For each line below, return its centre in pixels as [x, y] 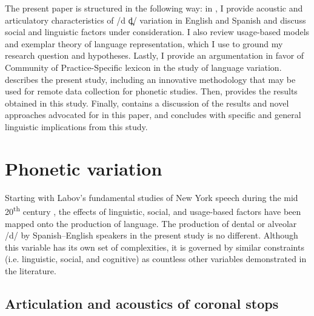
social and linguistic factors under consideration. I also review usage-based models [157, 32]
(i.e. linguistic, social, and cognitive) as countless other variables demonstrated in [156, 259]
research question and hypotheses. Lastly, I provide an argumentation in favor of [155, 55]
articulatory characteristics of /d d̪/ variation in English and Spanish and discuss [155, 20]
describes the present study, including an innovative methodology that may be [150, 79]
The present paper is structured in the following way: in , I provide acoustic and [154, 8]
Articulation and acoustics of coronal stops [142, 303]
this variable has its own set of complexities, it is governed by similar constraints [155, 247]
